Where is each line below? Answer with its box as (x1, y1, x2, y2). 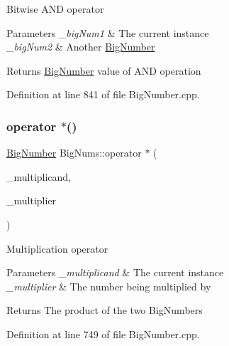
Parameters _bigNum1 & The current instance (6, 25, 209, 40)
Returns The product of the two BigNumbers (6, 303, 203, 318)
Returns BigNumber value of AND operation (6, 63, 201, 78)
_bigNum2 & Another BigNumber (6, 39, 155, 54)
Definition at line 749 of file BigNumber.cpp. (6, 326, 200, 341)
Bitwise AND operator (6, 1, 104, 16)
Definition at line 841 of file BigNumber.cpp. (6, 87, 200, 102)
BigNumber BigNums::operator (6, 145, 142, 160)
